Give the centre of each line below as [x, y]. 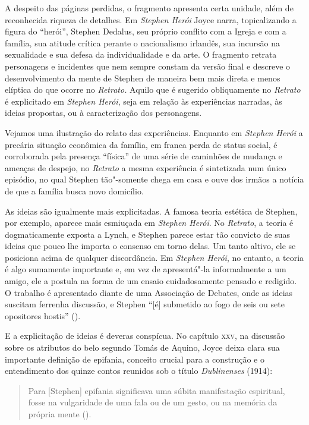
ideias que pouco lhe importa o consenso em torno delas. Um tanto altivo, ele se [150, 246]
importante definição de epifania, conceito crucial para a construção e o [135, 359]
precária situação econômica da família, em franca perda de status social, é [141, 144]
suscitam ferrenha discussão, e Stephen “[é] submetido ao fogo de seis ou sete [145, 304]
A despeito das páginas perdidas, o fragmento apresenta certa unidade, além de [149, 8]
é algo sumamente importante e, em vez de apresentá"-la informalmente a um [146, 269]
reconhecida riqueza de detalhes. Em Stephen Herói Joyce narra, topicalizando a [151, 19]
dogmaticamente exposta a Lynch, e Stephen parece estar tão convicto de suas [148, 234]
